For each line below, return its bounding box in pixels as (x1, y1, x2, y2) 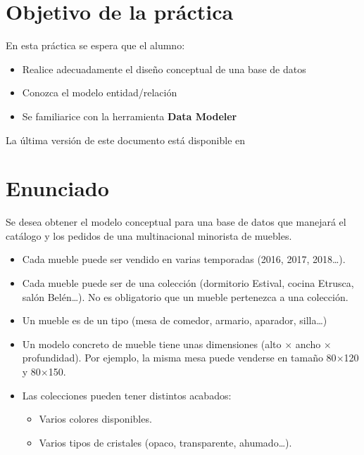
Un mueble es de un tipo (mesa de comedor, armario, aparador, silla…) (22, 313, 327, 328)
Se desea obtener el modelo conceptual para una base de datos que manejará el (6, 214, 346, 229)
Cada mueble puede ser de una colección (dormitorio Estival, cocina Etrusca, (22, 276, 354, 290)
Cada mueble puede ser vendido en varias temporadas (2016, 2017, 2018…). (22, 252, 346, 267)
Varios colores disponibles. (39, 411, 152, 426)
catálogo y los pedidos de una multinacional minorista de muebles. (6, 228, 292, 243)
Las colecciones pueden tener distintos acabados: (22, 387, 232, 402)
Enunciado (6, 174, 109, 203)
